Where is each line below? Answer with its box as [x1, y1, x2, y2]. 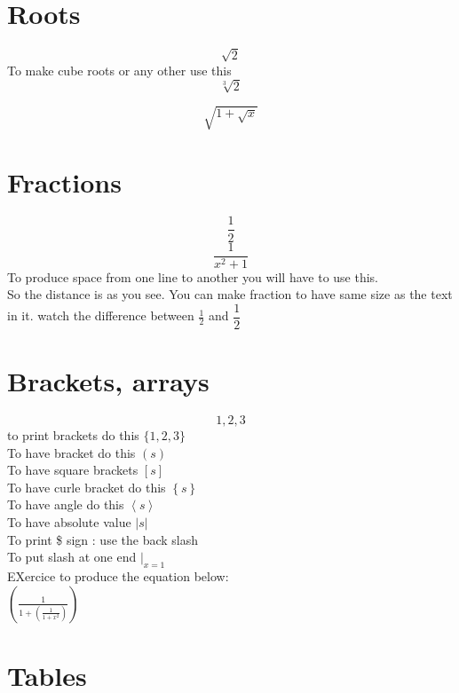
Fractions [7, 163, 122, 200]
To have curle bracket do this [7, 477, 166, 496]
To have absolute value [7, 512, 131, 531]
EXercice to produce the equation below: [7, 566, 229, 585]
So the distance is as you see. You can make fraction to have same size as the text [7, 285, 453, 303]
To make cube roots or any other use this [7, 60, 232, 79]
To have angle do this [7, 495, 124, 514]
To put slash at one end [7, 547, 137, 566]
